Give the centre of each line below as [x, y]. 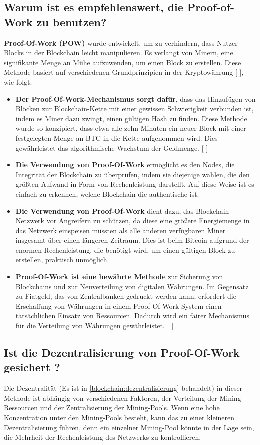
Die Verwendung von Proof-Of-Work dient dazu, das [105, 211]
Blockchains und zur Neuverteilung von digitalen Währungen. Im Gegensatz [132, 286]
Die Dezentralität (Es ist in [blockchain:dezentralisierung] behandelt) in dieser [123, 388]
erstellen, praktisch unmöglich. [62, 259]
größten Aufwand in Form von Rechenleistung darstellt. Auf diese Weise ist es [135, 184]
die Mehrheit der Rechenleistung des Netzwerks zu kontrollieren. [103, 437]
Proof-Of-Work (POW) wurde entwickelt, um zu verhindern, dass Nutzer [121, 43]
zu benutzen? [72, 22]
